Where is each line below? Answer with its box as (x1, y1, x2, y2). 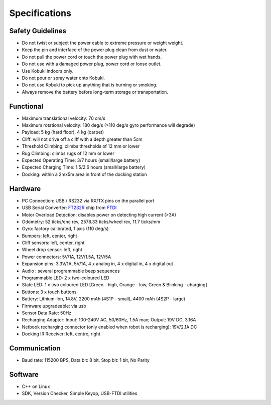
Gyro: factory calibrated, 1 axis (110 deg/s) (22, 226, 109, 232)
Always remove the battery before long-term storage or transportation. (22, 89, 168, 95)
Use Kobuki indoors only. (22, 68, 74, 74)
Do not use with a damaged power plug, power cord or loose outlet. (22, 61, 162, 67)
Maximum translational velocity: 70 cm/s (22, 115, 105, 121)
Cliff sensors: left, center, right (22, 240, 85, 246)
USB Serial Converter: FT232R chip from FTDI (22, 205, 117, 211)
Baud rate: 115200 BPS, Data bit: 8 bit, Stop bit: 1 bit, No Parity (22, 357, 150, 363)
